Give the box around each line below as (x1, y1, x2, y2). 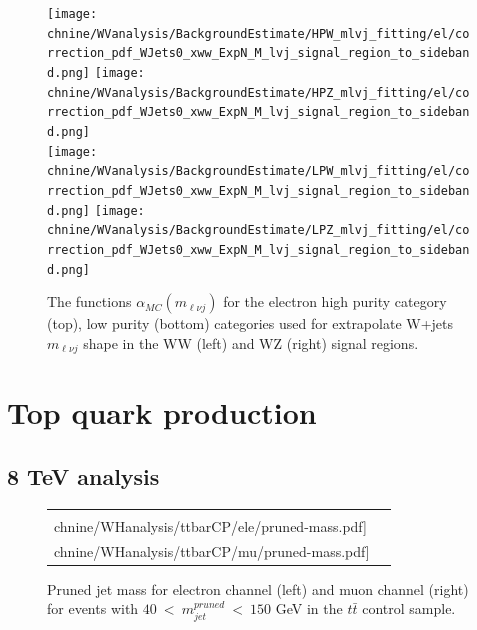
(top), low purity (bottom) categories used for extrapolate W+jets (47, 313, 454, 334)
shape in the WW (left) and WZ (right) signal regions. (83, 332, 419, 353)
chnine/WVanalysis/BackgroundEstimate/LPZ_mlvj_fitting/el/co (47, 223, 470, 238)
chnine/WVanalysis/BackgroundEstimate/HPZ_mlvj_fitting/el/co (47, 85, 470, 100)
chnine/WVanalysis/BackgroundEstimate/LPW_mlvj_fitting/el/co (47, 164, 470, 179)
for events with (47, 598, 139, 619)
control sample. (362, 598, 456, 619)
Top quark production (7, 392, 317, 433)
